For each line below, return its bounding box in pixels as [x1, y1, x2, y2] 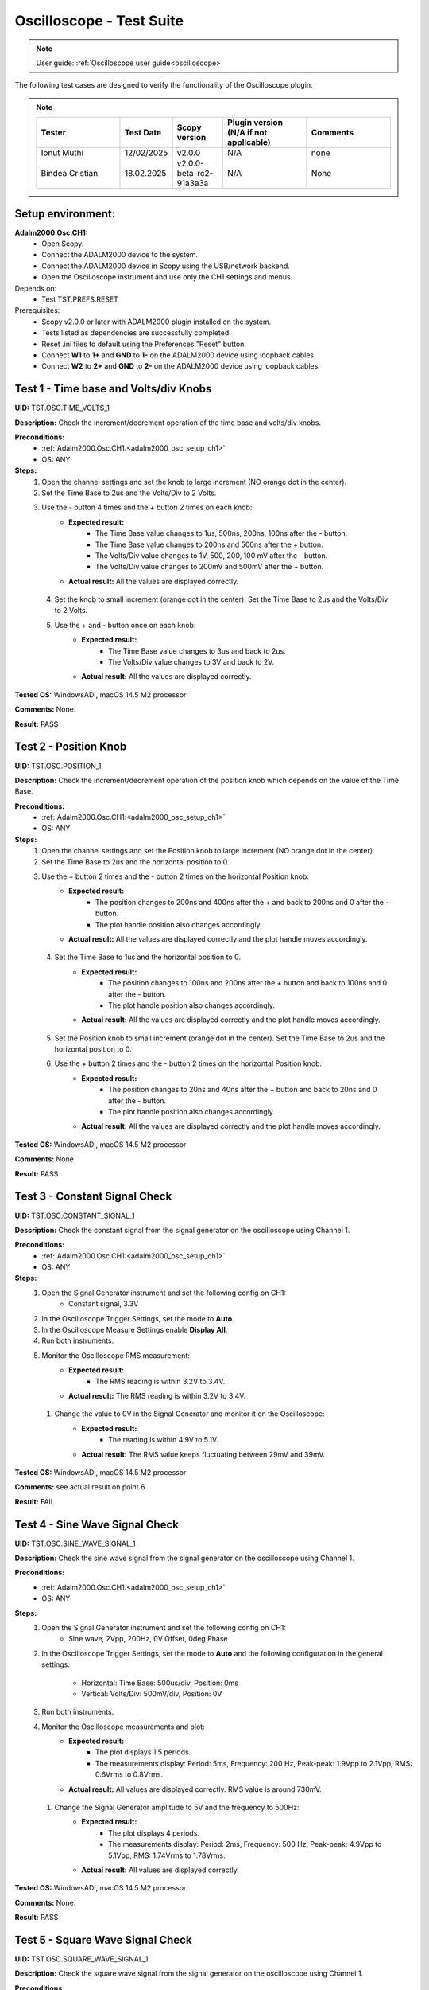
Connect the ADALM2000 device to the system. [41, 250, 199, 259]
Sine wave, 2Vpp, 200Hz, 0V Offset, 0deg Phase [68, 1634, 228, 1644]
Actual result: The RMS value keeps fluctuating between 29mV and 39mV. [81, 1450, 326, 1459]
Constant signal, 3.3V [68, 1299, 139, 1309]
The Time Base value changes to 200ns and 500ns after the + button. [95, 540, 323, 549]
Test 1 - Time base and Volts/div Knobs [14, 382, 212, 396]
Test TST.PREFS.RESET [41, 295, 119, 304]
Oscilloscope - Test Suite [14, 12, 184, 29]
